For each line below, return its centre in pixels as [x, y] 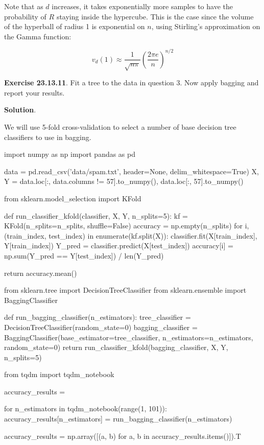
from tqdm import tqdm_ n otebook [59, 374]
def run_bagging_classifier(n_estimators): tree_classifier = [98, 317]
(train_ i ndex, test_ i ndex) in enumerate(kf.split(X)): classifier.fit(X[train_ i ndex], [131, 235]
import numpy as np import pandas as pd [70, 154]
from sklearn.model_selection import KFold [73, 198]
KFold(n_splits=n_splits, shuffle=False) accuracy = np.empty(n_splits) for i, [127, 226]
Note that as [24, 6]
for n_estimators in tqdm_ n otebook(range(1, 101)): [86, 408]
